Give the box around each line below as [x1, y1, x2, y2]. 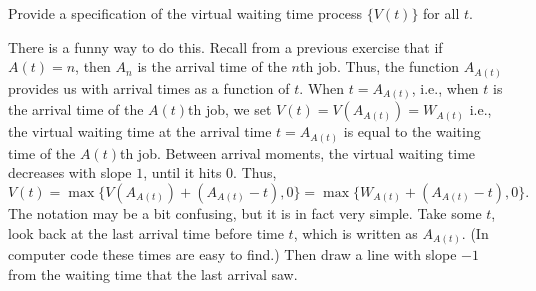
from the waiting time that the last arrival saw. [8, 263, 298, 284]
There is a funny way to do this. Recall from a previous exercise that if [8, 36, 443, 57]
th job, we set [188, 99, 272, 120]
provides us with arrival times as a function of [8, 77, 290, 98]
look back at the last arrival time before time [8, 222, 284, 243]
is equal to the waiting [343, 121, 481, 142]
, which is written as [293, 222, 418, 243]
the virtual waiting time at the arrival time [8, 121, 272, 142]
